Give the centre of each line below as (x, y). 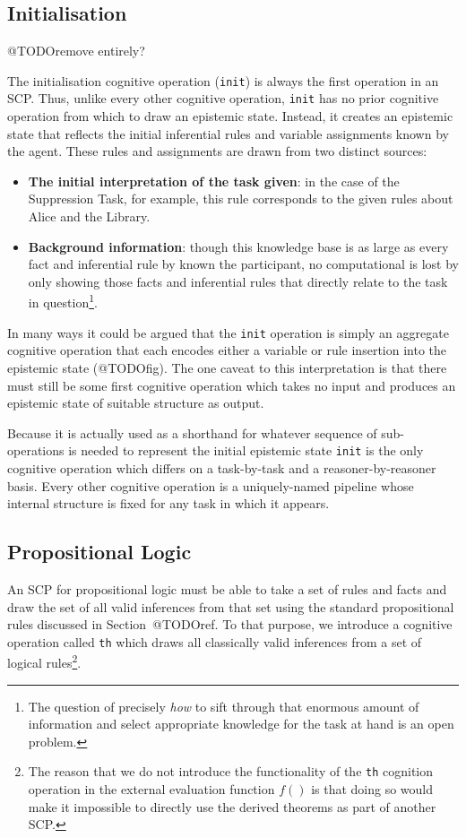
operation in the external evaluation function (151, 789)
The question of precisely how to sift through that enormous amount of (224, 706)
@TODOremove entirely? (76, 51)
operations (36, 450)
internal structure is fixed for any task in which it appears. (168, 503)
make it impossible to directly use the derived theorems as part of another (232, 806)
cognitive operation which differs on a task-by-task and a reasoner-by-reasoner (222, 467)
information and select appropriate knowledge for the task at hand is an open (241, 724)
